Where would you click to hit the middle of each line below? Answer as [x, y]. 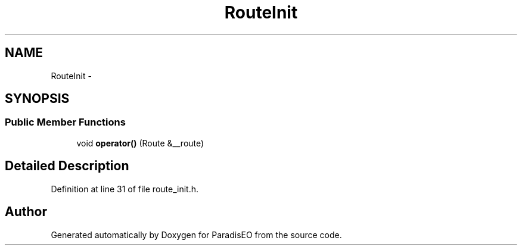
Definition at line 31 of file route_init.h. [125, 189]
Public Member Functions [65, 122]
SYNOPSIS [37, 99]
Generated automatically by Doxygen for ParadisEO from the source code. [196, 235]
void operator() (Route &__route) [140, 143]
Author [26, 212]
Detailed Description [67, 166]
